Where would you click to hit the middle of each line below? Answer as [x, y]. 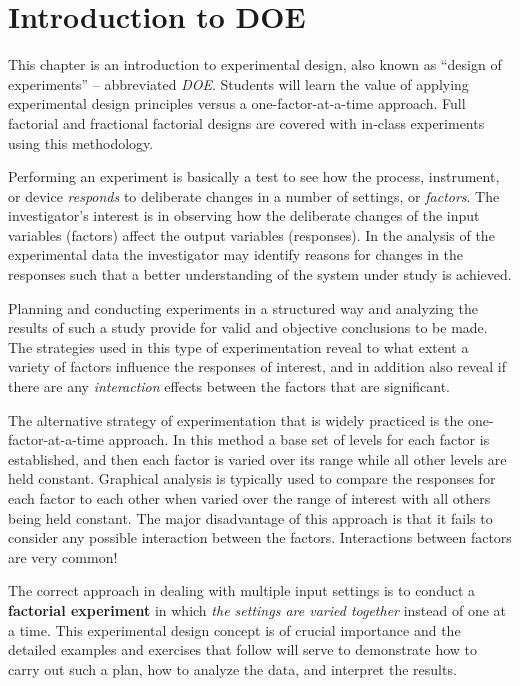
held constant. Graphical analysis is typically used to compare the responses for [252, 478]
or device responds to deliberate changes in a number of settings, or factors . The [254, 195]
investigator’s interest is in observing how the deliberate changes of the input [244, 215]
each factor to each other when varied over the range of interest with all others [249, 498]
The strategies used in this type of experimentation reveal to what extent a [238, 346]
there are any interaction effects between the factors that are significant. [229, 386]
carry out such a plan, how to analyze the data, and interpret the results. [232, 668]
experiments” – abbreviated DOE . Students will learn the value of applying [238, 83]
